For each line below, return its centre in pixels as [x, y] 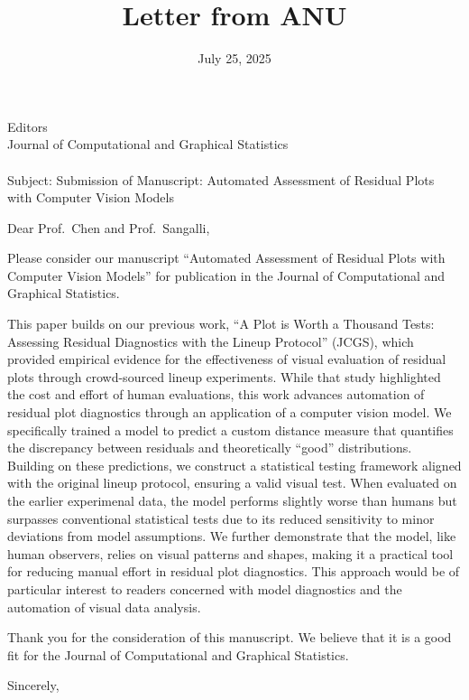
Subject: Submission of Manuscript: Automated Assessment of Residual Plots [221, 179]
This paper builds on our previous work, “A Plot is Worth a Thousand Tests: [221, 324]
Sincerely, [33, 685]
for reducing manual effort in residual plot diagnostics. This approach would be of [234, 571]
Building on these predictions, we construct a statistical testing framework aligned [234, 465]
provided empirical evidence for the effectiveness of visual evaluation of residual [227, 359]
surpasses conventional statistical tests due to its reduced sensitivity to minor [221, 518]
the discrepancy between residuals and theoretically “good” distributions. [210, 448]
